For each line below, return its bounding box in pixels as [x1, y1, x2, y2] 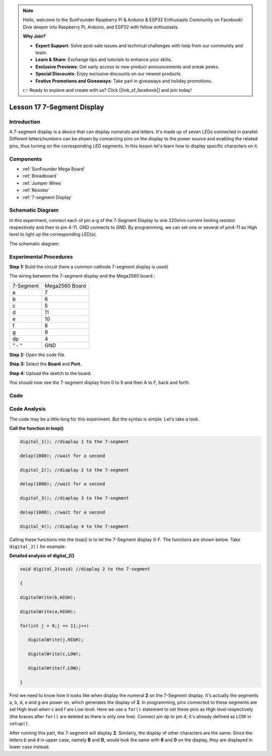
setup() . [9, 721, 30, 727]
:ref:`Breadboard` [22, 173, 58, 179]
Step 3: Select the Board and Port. [9, 361, 82, 367]
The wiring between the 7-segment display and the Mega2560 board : [9, 273, 156, 279]
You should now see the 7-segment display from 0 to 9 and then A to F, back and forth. [9, 379, 190, 386]
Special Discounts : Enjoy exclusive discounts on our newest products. [35, 71, 182, 77]
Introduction [9, 118, 40, 125]
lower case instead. [9, 744, 50, 750]
